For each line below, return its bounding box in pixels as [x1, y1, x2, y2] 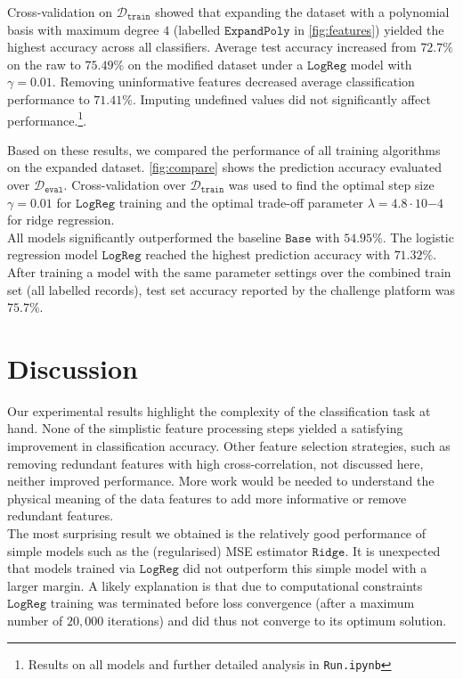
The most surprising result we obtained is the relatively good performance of [7, 524, 426, 543]
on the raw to [7, 54, 81, 73]
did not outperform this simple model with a [183, 559, 427, 577]
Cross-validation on [7, 3, 113, 20]
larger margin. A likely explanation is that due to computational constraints [7, 576, 423, 594]
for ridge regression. [7, 210, 115, 229]
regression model [7, 245, 98, 264]
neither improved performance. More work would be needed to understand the [7, 471, 435, 490]
